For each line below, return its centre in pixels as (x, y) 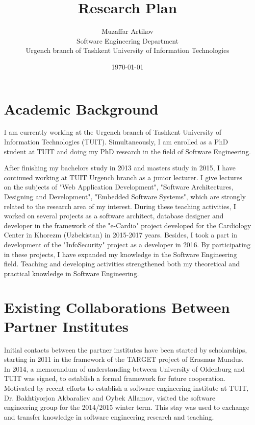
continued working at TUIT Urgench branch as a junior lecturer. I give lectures (123, 177)
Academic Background (81, 108)
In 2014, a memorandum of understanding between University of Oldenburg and (125, 368)
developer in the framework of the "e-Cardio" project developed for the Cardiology (127, 225)
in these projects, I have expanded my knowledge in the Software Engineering (120, 254)
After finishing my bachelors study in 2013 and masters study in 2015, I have (120, 168)
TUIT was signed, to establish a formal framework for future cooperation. (115, 378)
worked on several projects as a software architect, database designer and (114, 216)
